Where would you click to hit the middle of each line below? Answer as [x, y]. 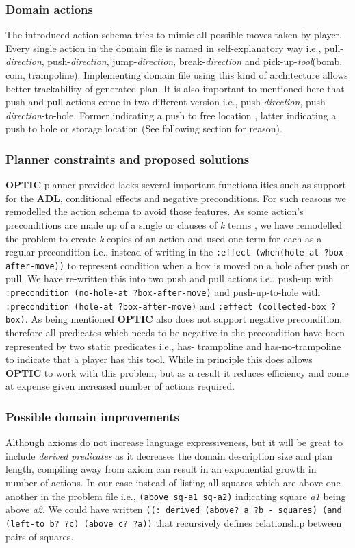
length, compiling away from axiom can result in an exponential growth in [161, 469]
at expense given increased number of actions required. [120, 386]
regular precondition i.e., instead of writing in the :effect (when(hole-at [162, 252]
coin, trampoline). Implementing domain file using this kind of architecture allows [177, 75]
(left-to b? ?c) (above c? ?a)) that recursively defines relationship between [174, 522]
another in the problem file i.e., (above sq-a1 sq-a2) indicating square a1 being [176, 496]
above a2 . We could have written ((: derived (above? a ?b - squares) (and [174, 509]
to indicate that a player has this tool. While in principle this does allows [159, 359]
